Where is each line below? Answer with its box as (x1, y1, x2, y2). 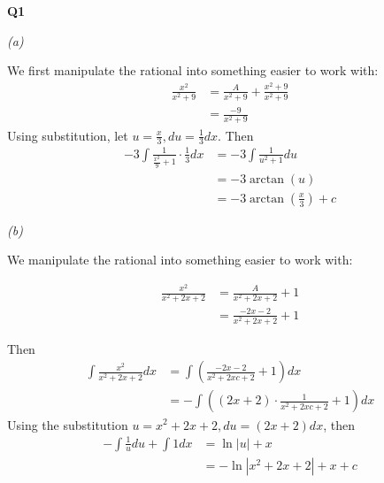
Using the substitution (7, 415, 128, 433)
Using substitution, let (7, 126, 128, 144)
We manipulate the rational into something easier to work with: (7, 250, 353, 269)
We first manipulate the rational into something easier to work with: (7, 61, 379, 80)
